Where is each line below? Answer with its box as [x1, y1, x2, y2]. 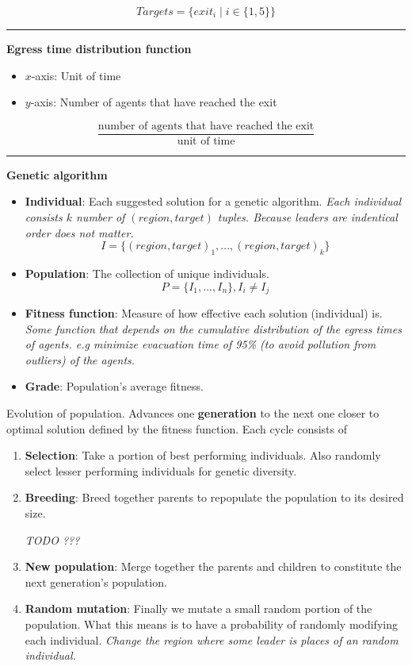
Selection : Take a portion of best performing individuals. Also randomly [25, 447, 381, 464]
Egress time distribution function [6, 40, 192, 56]
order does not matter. [25, 224, 134, 241]
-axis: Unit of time [31, 67, 121, 83]
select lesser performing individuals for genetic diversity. [25, 462, 297, 479]
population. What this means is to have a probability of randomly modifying [25, 615, 398, 632]
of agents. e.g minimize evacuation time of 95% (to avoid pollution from [25, 336, 376, 352]
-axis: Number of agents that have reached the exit [30, 94, 277, 110]
